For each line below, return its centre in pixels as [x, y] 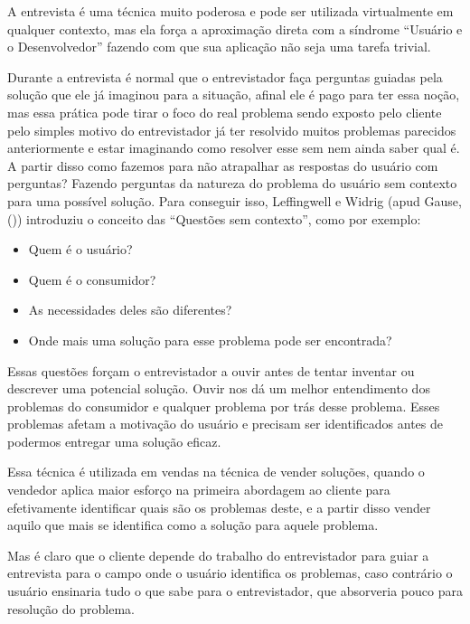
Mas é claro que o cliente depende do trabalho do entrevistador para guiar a [218, 555]
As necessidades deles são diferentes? [130, 310]
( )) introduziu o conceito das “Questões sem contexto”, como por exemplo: [214, 218]
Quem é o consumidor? [92, 279]
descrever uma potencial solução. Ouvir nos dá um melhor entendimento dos [219, 388]
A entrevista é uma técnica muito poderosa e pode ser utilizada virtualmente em [230, 11]
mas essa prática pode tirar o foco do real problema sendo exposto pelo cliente [225, 112]
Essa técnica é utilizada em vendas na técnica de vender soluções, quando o [216, 472]
